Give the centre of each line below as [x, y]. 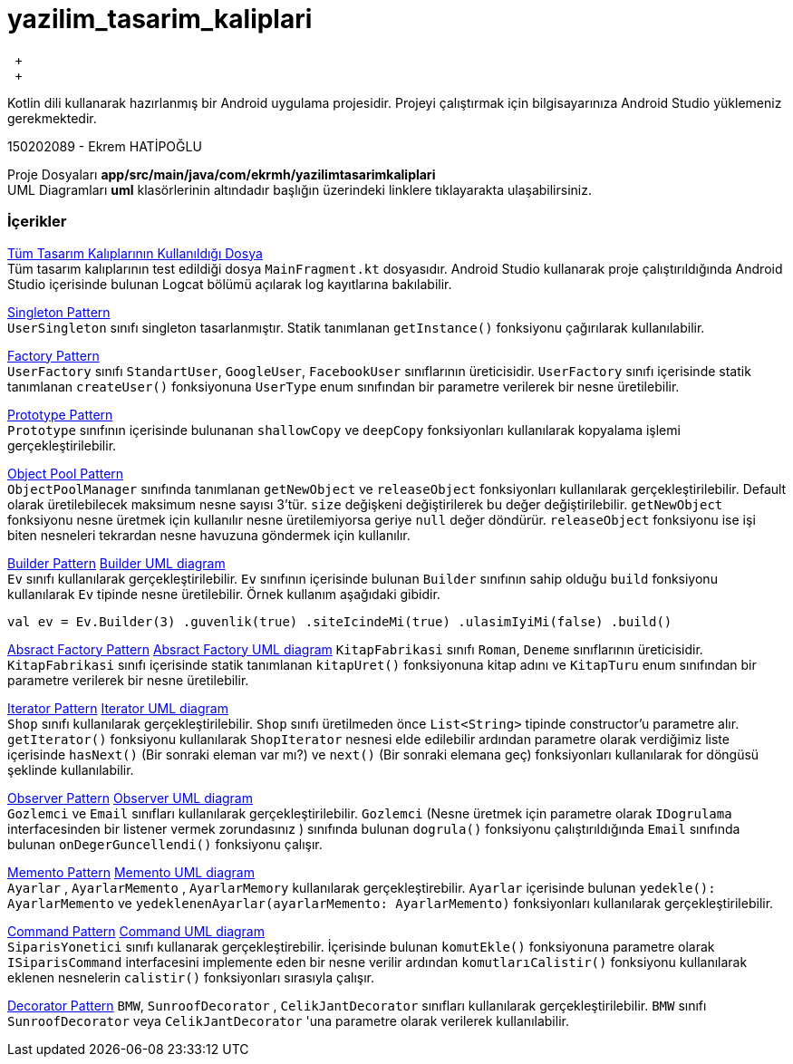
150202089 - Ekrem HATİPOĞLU [105, 146]
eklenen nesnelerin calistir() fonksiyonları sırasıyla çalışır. [191, 977]
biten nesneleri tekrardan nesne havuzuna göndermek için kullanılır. [209, 535]
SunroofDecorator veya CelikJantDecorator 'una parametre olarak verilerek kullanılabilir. [288, 1020]
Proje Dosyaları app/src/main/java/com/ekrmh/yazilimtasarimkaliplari [222, 174]
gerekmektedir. [52, 118]
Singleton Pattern [59, 312]
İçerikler [37, 222]
